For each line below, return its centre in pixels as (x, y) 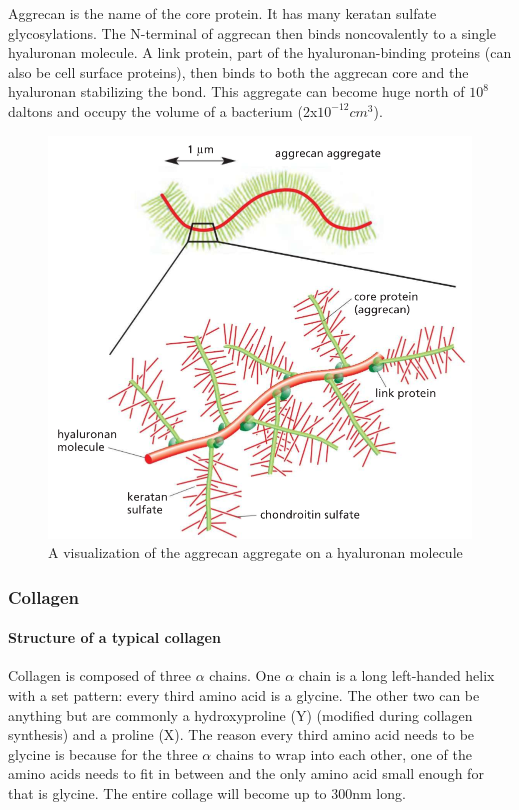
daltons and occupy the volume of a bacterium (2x (163, 110)
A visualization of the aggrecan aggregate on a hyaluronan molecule (255, 552)
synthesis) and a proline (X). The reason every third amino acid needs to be (241, 734)
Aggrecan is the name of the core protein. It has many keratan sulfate (222, 13)
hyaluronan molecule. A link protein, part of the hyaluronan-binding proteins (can (260, 52)
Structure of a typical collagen (114, 637)
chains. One (245, 675)
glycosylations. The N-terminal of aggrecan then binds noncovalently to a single (252, 32)
